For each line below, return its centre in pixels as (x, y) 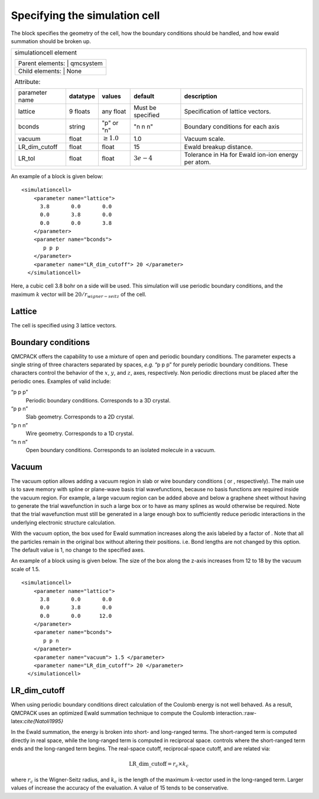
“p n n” (19, 425)
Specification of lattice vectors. (227, 111)
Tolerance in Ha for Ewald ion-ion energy (241, 154)
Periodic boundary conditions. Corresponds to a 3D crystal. (98, 400)
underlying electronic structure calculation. (63, 522)
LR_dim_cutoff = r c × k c (159, 765)
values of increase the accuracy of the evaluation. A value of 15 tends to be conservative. (120, 788)
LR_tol (27, 158)
